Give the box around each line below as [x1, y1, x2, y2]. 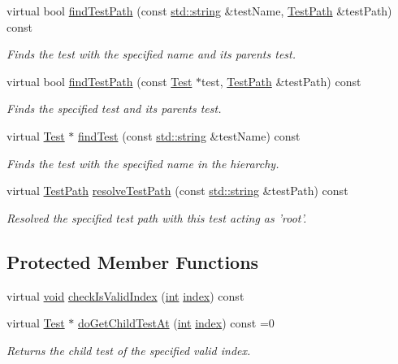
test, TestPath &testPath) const [201, 72, 361, 89]
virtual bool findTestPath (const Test [6, 72, 193, 89]
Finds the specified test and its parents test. [6, 100, 222, 117]
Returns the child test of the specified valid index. [6, 341, 251, 358]
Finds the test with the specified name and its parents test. [6, 45, 296, 63]
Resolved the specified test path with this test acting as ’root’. [6, 209, 307, 226]
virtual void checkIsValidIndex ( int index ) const [6, 287, 244, 304]
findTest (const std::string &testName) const [78, 127, 301, 144]
